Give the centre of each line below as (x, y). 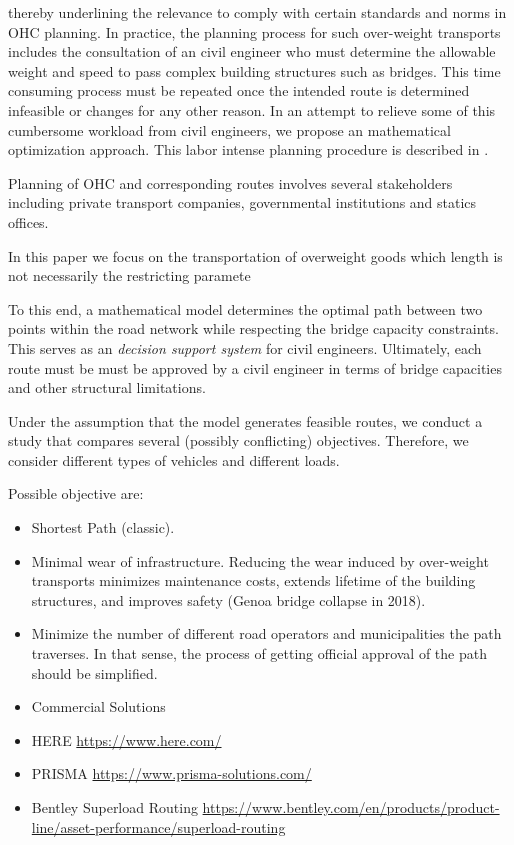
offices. (28, 221)
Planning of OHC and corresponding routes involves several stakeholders (230, 182)
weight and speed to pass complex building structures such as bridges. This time (254, 70)
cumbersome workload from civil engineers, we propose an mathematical (229, 129)
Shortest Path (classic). (103, 527)
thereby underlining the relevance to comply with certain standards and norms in (257, 12)
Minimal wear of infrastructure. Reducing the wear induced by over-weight (260, 560)
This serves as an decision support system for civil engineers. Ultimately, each (245, 347)
